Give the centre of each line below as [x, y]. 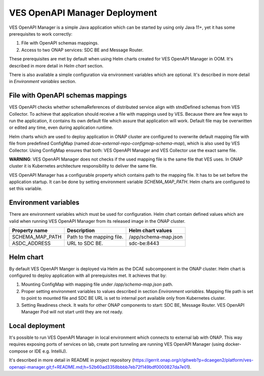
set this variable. [26, 188]
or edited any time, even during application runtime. [61, 127]
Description [81, 230]
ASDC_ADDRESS [31, 243]
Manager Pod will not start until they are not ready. [72, 312]
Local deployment [37, 325]
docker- [233, 344]
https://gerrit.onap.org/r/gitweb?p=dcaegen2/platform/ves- [194, 360]
